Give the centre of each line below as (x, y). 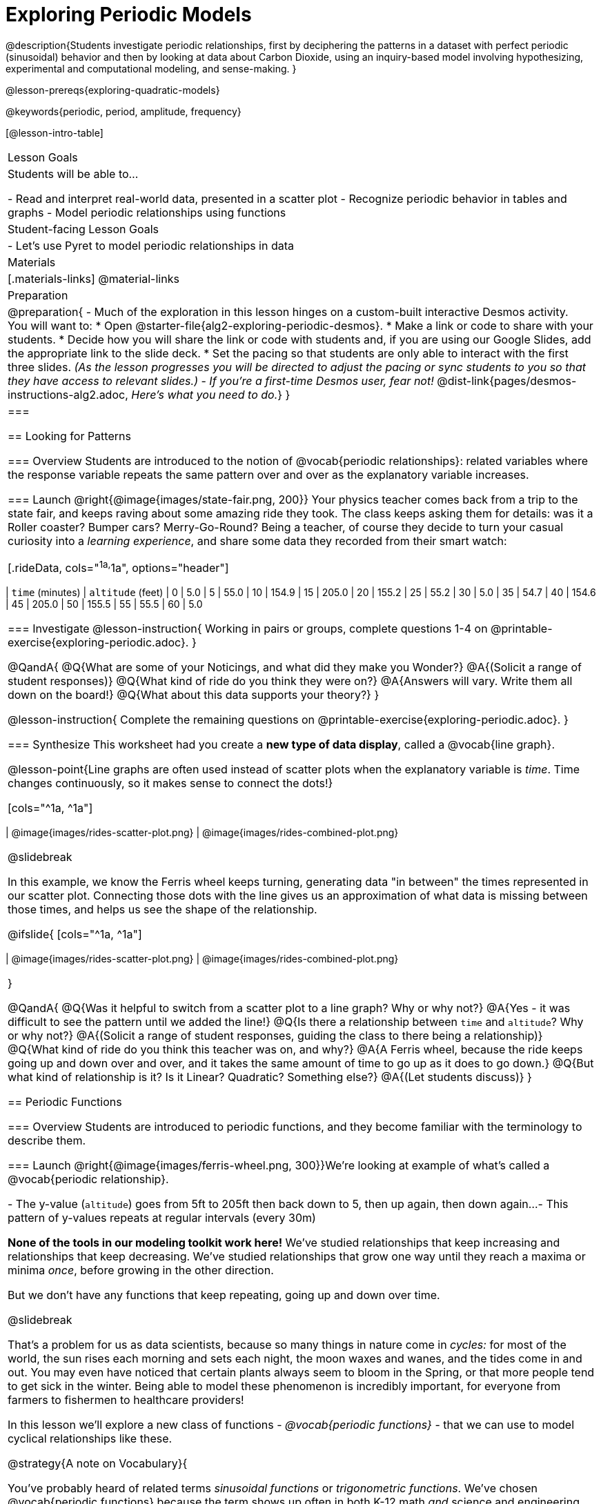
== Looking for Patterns (69, 436)
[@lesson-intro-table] (55, 132)
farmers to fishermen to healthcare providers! (126, 1400)
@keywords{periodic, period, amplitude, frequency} (124, 111)
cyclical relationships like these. (90, 1439)
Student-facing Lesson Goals (83, 229)
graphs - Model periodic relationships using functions (147, 212)
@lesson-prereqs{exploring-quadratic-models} (113, 90)
